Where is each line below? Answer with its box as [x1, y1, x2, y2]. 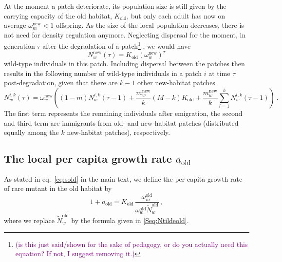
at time [208, 68, 230, 78]
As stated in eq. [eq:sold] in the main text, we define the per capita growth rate [4, 173, 243, 184]
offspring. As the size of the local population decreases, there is [56, 20, 244, 30]
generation [4, 41, 35, 51]
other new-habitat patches [137, 77, 215, 88]
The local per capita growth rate [4, 151, 172, 166]
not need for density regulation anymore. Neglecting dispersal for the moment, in [4, 29, 246, 39]
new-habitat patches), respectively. [67, 127, 170, 137]
